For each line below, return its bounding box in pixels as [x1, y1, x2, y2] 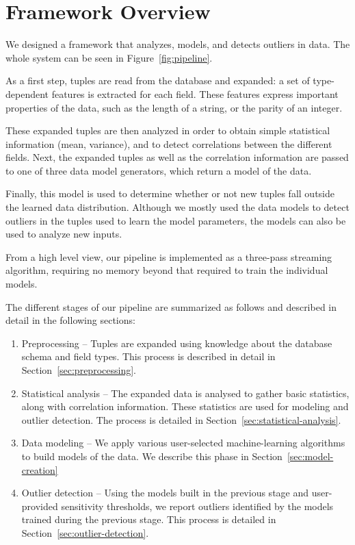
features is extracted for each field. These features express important [51, 86, 339, 101]
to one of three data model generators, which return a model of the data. [5, 163, 312, 177]
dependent [5, 86, 49, 101]
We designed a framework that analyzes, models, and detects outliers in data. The [5, 37, 350, 51]
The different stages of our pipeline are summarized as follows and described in [5, 299, 337, 314]
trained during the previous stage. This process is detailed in [21, 512, 276, 527]
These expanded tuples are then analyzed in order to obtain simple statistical [5, 123, 330, 138]
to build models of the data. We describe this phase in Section [21, 448, 282, 463]
